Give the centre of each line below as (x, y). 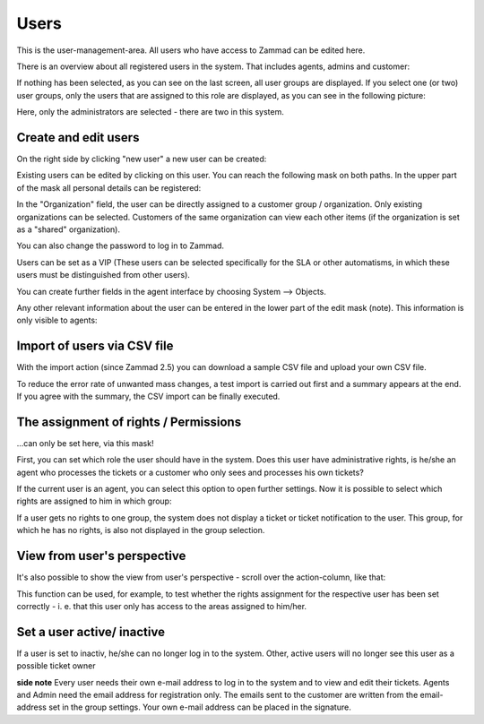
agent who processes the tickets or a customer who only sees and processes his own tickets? (190, 472)
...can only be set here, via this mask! (85, 443)
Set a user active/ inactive (91, 632)
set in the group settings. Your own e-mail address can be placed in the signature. (199, 707)
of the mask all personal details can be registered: (109, 187)
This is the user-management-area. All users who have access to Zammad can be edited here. (191, 50)
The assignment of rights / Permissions (129, 422)
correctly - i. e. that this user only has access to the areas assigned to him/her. (162, 606)
